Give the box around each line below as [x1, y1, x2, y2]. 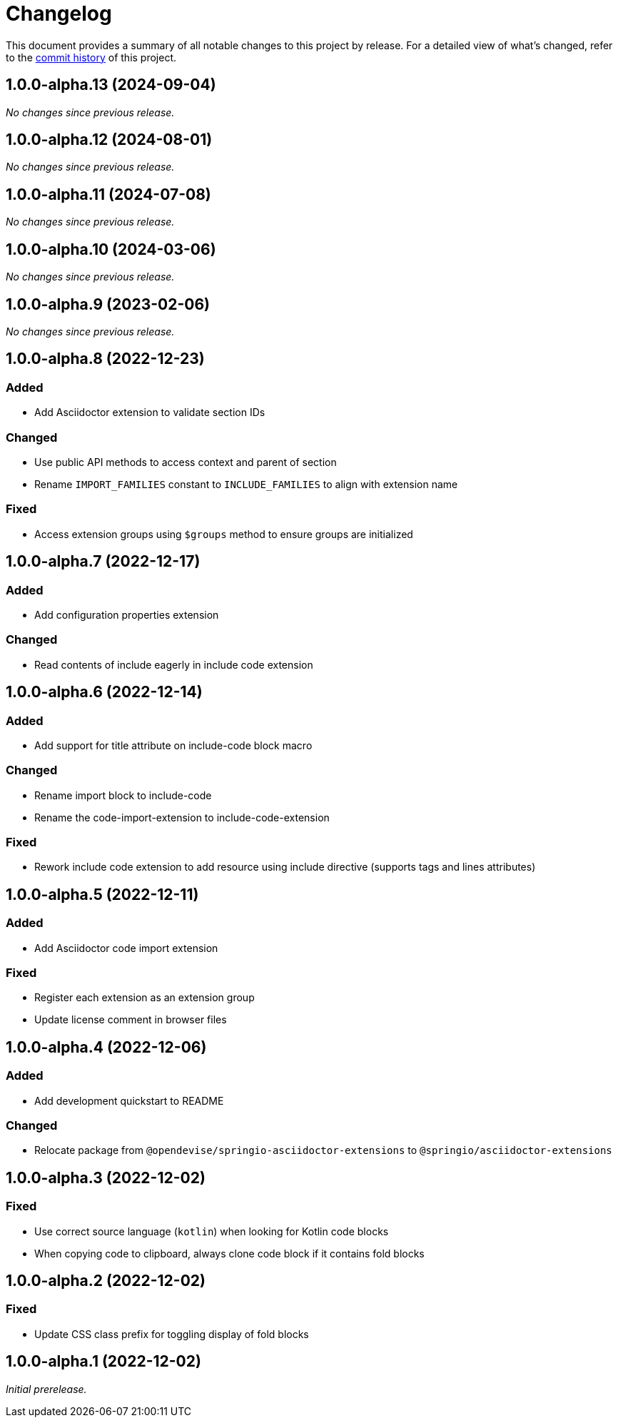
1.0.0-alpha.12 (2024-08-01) [6, 131, 213, 149]
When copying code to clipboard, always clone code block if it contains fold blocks [34, 1247, 425, 1260]
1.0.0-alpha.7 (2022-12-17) [6, 552, 201, 571]
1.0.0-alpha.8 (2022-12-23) [6, 350, 205, 368]
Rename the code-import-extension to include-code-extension [34, 811, 330, 824]
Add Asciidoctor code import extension [34, 941, 218, 954]
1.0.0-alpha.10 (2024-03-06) [6, 240, 216, 258]
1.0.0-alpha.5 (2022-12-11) [6, 885, 199, 903]
